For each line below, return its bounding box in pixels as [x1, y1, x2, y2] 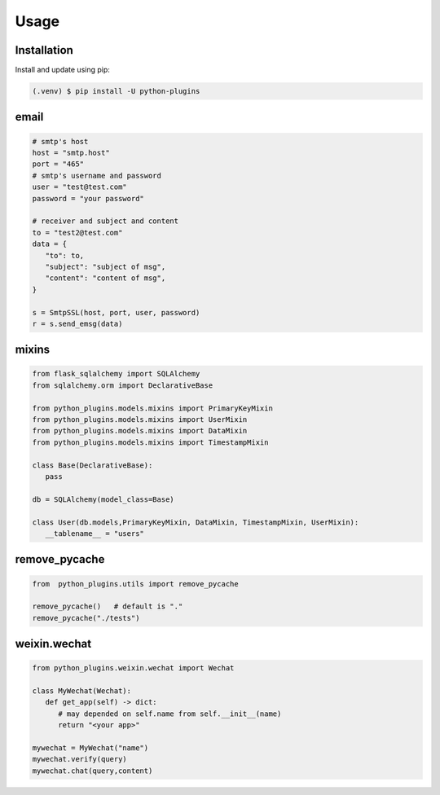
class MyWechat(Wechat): [32, 687, 132, 696]
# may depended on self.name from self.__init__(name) [58, 709, 282, 718]
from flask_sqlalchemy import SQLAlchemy [32, 369, 200, 379]
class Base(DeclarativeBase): [32, 460, 153, 470]
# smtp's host [32, 137, 89, 146]
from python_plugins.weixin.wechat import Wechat [32, 664, 235, 673]
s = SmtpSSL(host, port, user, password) [32, 308, 200, 317]
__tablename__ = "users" [45, 529, 144, 538]
